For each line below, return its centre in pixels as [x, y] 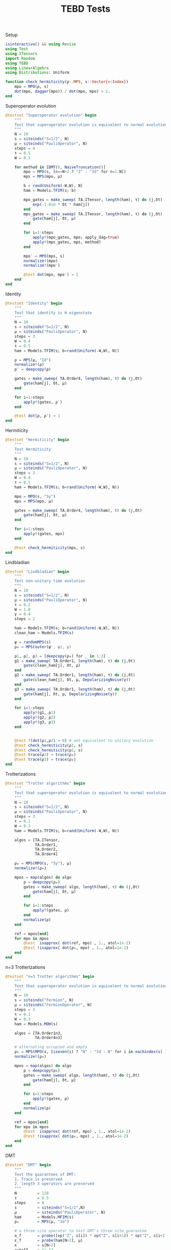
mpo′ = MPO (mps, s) [44, 256]
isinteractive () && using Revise [41, 44]
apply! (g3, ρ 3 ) [40, 722]
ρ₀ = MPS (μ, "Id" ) [42, 1222]
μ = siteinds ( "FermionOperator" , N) [53, 1005]
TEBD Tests [85, 9]
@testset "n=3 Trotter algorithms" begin [50, 976]
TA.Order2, [46, 850]
